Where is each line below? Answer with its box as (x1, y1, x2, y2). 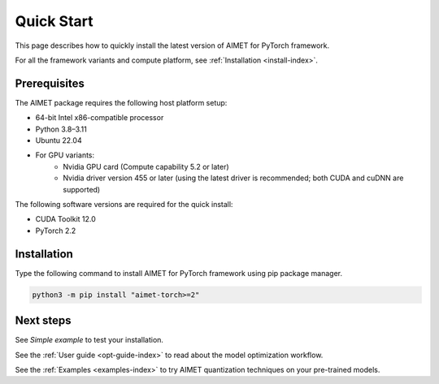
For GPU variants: (35, 150, 95, 160)
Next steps (15, 313, 72, 328)
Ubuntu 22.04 (35, 136, 82, 145)
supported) (63, 184, 101, 194)
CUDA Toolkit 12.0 (35, 214, 97, 224)
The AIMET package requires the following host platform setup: (15, 97, 228, 107)
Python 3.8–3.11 (35, 124, 87, 134)
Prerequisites (15, 76, 85, 90)
